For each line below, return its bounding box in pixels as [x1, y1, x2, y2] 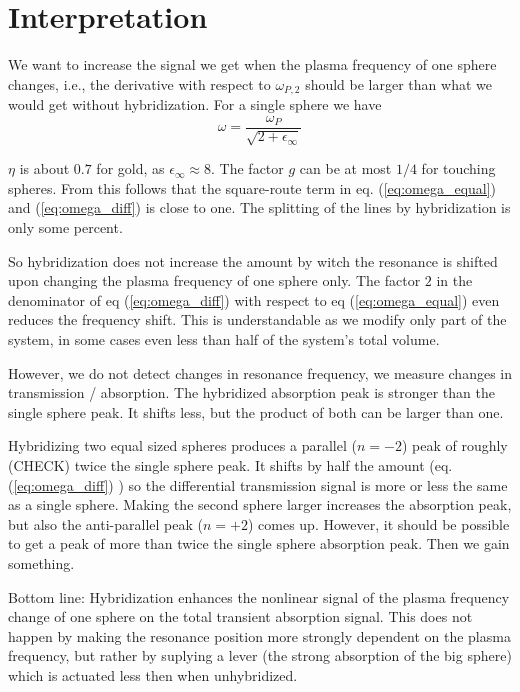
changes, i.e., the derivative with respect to [8, 73, 271, 94]
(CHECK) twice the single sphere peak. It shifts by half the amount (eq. [8, 454, 453, 475]
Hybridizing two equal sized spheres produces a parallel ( [8, 435, 357, 456]
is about [19, 158, 70, 179]
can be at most [299, 158, 392, 179]
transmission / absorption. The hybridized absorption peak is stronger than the [8, 382, 495, 403]
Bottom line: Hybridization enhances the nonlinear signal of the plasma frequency [8, 586, 510, 607]
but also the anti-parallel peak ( [8, 513, 203, 534]
